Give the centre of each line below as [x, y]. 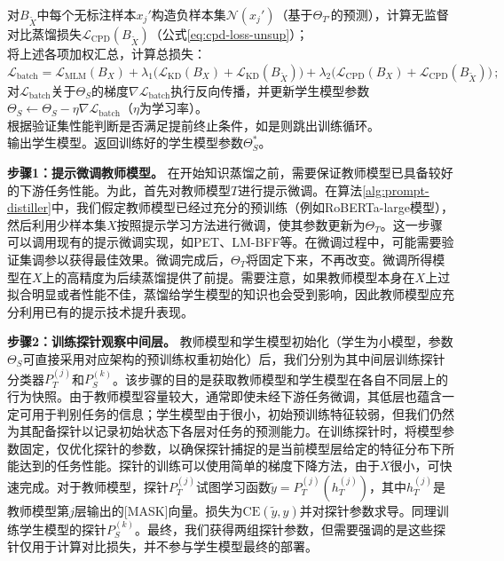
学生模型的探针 [63, 529]
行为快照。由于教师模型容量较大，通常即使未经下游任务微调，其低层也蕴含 [224, 395]
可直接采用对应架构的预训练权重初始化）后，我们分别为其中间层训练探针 [234, 358]
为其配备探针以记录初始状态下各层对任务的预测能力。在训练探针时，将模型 [224, 431]
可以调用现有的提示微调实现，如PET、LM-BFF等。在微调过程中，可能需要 [224, 242]
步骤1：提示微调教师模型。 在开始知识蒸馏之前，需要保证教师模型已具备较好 [230, 172]
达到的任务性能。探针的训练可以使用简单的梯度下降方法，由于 [199, 466]
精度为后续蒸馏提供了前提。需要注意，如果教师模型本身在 [247, 277]
